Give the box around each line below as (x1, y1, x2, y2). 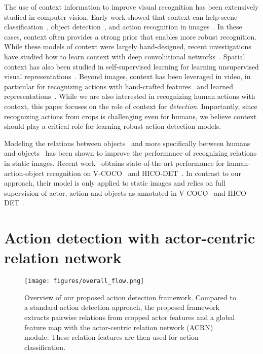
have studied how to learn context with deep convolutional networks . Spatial (4, 51, 245, 61)
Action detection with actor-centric (4, 227, 255, 248)
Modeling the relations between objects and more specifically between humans (4, 137, 250, 148)
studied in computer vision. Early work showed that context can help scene (4, 11, 238, 22)
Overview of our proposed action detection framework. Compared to (24, 292, 236, 302)
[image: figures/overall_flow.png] (24, 277, 144, 285)
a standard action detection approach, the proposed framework (24, 302, 219, 312)
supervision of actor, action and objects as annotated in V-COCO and (4, 187, 226, 198)
